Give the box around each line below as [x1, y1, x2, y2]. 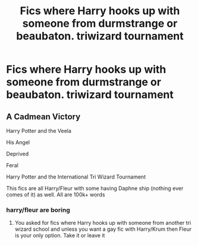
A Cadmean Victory [6, 112, 81, 122]
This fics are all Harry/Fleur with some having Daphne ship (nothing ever [6, 185, 184, 192]
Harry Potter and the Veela [6, 128, 71, 134]
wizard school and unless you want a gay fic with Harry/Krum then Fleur [14, 225, 192, 233]
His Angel [6, 139, 30, 146]
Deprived [6, 150, 29, 157]
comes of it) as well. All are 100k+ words [6, 191, 105, 198]
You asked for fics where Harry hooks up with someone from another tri [14, 219, 191, 227]
